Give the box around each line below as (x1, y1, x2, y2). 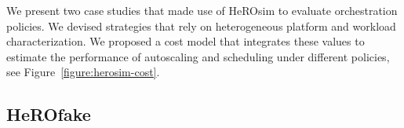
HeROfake (6, 102, 91, 126)
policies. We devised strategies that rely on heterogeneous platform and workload (6, 17, 396, 34)
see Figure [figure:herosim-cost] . (6, 64, 160, 80)
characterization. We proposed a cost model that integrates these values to (6, 33, 365, 49)
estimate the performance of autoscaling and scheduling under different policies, (6, 48, 390, 64)
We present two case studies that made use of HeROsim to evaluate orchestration (6, 2, 398, 18)
